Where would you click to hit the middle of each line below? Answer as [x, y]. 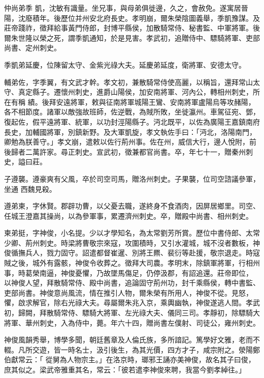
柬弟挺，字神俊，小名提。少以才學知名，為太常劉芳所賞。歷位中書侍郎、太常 [132, 233]
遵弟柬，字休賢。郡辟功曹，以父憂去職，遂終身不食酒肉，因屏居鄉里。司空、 [132, 206]
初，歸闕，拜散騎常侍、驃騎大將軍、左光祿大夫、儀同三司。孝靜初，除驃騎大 [132, 313]
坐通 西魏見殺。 [30, 188]
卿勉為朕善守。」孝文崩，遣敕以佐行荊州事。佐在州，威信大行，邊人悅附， [127, 142]
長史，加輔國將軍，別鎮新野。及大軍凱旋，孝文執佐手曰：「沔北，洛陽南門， [130, 132]
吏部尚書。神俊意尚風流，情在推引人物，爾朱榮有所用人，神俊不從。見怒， [128, 292]
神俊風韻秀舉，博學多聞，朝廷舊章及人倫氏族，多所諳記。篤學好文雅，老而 [128, 340]
